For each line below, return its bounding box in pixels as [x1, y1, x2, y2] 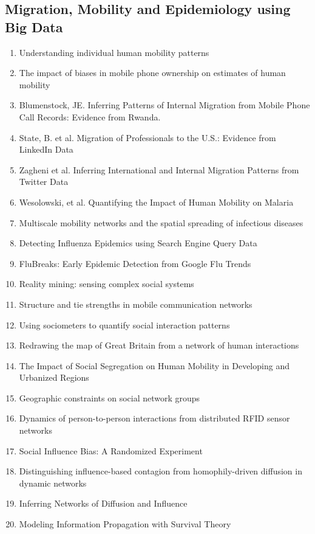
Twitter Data [19, 175, 69, 188]
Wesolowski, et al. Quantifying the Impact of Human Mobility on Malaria [19, 195, 294, 208]
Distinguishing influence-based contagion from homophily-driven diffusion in [19, 465, 302, 477]
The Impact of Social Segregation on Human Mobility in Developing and [19, 359, 290, 372]
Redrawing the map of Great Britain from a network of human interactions [19, 339, 299, 352]
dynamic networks [19, 476, 87, 489]
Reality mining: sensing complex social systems [19, 277, 194, 290]
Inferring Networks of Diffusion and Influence [19, 497, 188, 510]
